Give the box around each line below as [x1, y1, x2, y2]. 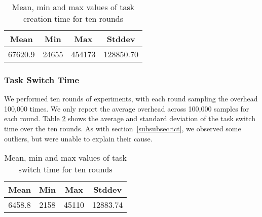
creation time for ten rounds [23, 13, 124, 24]
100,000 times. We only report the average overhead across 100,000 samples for [4, 103, 249, 114]
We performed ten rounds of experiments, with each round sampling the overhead [4, 93, 258, 104]
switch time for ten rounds [18, 163, 113, 175]
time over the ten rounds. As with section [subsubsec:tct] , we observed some [4, 123, 241, 133]
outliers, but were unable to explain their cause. [4, 133, 153, 143]
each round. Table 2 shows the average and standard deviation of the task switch [4, 113, 255, 124]
